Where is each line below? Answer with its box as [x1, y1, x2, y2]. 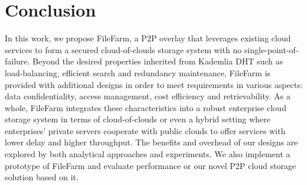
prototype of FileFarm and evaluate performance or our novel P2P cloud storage [5, 159, 296, 171]
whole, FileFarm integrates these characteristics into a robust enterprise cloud [5, 101, 286, 113]
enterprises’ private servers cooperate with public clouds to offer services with [5, 124, 286, 137]
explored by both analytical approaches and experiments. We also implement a [5, 148, 290, 160]
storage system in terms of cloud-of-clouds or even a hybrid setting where [5, 113, 271, 125]
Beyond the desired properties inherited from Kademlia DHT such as [33, 55, 283, 67]
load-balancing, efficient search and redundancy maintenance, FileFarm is [5, 66, 271, 79]
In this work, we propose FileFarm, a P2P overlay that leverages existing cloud [5, 32, 291, 44]
